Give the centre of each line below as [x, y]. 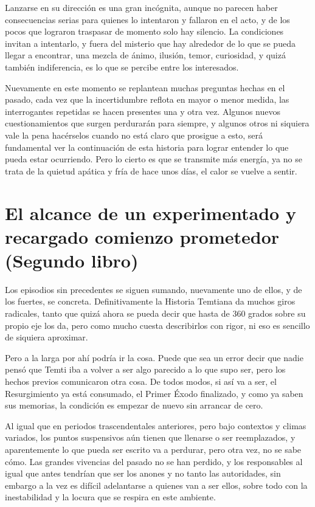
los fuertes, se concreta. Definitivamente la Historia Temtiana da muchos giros [150, 301]
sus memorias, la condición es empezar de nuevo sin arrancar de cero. [134, 405]
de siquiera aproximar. [47, 337]
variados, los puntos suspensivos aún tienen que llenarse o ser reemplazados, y [150, 437]
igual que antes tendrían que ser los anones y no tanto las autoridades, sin [143, 473]
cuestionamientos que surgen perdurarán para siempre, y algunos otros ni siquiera [157, 123]
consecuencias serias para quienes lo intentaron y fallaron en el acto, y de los [147, 19]
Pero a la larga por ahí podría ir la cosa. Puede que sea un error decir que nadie [154, 357]
